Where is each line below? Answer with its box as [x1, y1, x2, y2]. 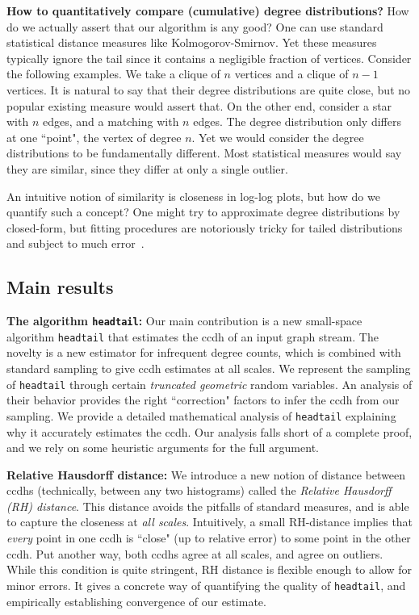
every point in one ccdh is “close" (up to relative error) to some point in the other [6, 529, 411, 546]
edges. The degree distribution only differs [193, 113, 401, 130]
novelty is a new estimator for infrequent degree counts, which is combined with [6, 344, 401, 361]
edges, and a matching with [42, 113, 179, 130]
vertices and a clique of [234, 65, 349, 82]
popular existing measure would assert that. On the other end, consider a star [6, 97, 392, 114]
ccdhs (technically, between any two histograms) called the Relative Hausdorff [6, 482, 392, 499]
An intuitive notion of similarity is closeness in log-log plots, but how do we [6, 187, 380, 204]
